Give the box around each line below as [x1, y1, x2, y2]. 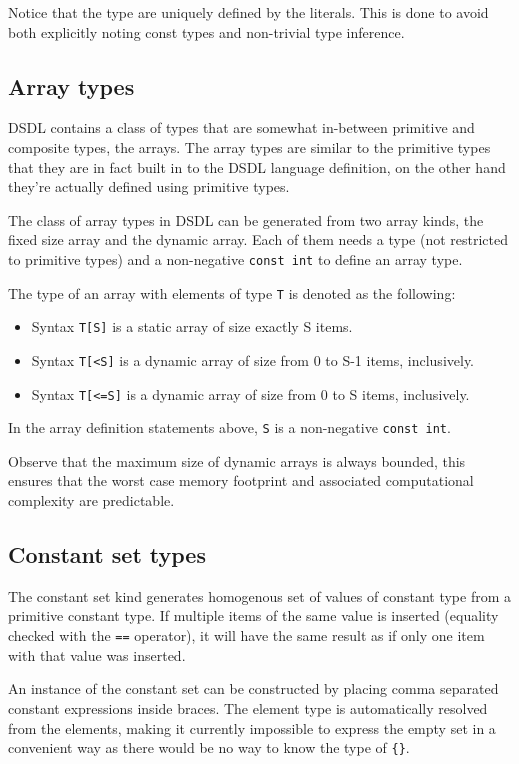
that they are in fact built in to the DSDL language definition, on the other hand [8, 156, 506, 177]
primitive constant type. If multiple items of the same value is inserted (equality [8, 605, 499, 626]
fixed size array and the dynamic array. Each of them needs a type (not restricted [8, 229, 508, 250]
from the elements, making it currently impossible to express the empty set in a [8, 717, 496, 738]
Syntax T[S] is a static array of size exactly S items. [31, 316, 353, 337]
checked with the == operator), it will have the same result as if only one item [8, 625, 485, 646]
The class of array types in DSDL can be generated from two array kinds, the [8, 209, 484, 230]
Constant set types [8, 539, 206, 570]
